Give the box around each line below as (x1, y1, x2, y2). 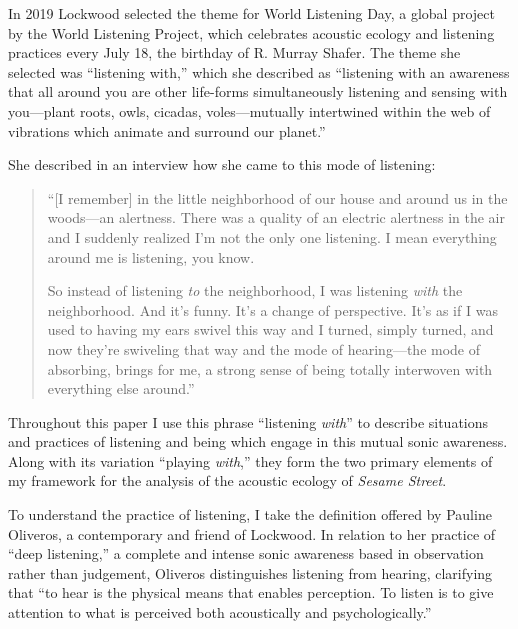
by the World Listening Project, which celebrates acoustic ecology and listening (8, 22, 495, 43)
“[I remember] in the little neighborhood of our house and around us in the (47, 187, 508, 208)
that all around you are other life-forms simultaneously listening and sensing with (8, 81, 508, 102)
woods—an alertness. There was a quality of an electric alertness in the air (47, 207, 505, 228)
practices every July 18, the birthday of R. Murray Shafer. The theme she (8, 42, 461, 63)
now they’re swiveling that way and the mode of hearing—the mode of (47, 338, 481, 359)
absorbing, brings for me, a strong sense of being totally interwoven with (47, 358, 493, 379)
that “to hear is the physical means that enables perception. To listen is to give (8, 582, 494, 603)
